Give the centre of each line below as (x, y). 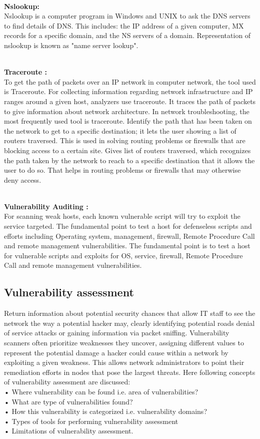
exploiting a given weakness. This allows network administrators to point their (124, 362)
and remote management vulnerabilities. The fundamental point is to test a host (127, 246)
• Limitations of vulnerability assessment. (69, 431)
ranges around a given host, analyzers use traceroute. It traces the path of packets (130, 101)
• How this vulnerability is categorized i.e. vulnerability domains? (105, 411)
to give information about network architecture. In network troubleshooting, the (127, 111)
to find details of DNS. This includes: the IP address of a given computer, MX (124, 25)
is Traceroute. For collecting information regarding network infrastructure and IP (128, 91)
